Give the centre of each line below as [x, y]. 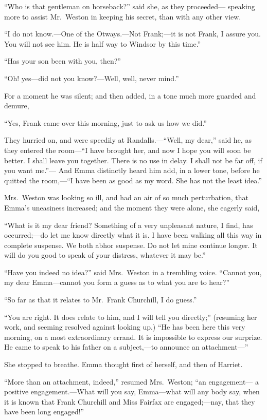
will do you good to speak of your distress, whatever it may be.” [105, 255]
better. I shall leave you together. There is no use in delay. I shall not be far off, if [133, 160]
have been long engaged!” [44, 412]
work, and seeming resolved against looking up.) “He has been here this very [125, 327]
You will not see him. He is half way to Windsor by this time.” [103, 43]
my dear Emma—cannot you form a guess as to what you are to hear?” [117, 282]
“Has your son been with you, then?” [63, 61]
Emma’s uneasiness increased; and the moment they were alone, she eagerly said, [132, 207]
